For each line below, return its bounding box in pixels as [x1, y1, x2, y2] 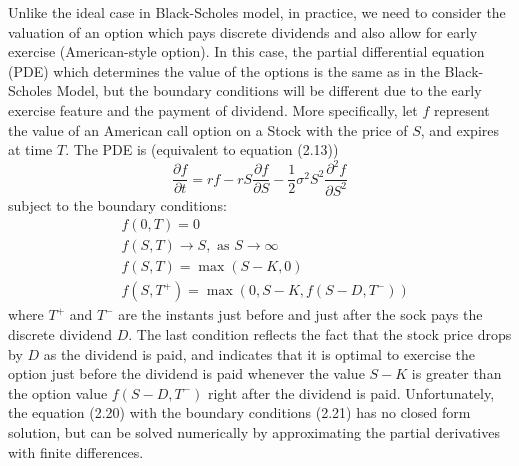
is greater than [411, 363, 502, 384]
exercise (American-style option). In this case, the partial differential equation [8, 41, 485, 62]
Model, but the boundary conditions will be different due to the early [56, 80, 482, 101]
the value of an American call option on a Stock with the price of [8, 119, 408, 140]
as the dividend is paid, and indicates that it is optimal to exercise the [43, 343, 476, 364]
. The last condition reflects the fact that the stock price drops [128, 323, 512, 344]
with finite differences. [8, 441, 144, 462]
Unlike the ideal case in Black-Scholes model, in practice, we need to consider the [8, 2, 506, 22]
